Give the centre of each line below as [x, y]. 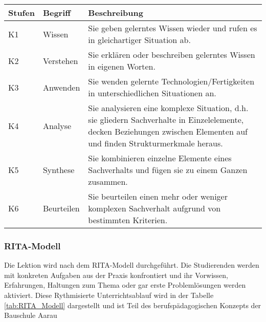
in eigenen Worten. [122, 66]
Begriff [57, 13]
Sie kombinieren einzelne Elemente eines [160, 158]
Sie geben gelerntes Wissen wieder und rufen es [173, 28]
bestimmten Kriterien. [128, 220]
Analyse [57, 125]
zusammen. [108, 181]
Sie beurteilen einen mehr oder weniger [158, 196]
